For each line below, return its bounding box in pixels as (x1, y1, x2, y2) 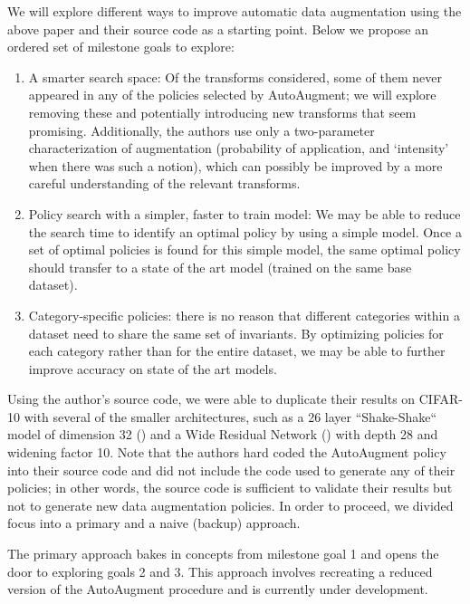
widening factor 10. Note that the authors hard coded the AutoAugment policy (7, 443, 446, 462)
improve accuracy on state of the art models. (28, 359, 277, 378)
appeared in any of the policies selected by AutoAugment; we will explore (28, 85, 436, 104)
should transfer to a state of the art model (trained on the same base (28, 257, 412, 276)
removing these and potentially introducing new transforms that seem (28, 102, 417, 121)
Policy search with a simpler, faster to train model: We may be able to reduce (28, 204, 461, 223)
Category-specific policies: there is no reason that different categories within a (28, 305, 460, 324)
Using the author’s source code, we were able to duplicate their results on (7, 389, 416, 408)
